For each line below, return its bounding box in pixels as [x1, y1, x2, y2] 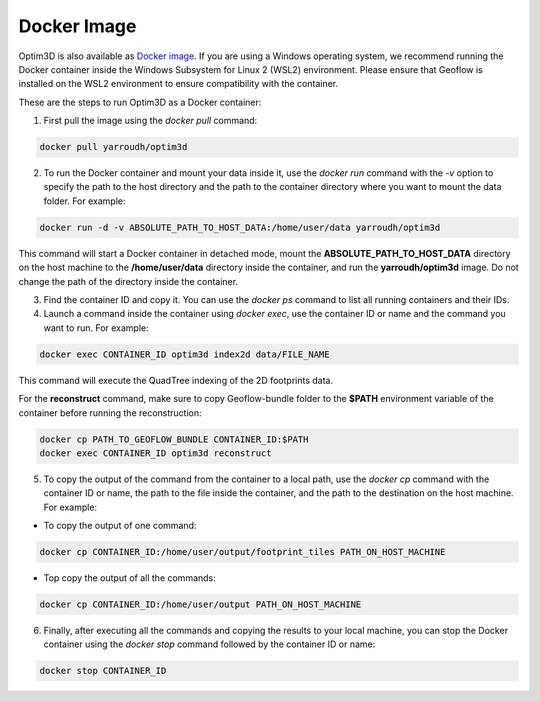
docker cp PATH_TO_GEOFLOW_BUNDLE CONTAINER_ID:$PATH [39, 433, 309, 445]
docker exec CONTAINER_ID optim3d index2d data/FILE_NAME [39, 348, 330, 360]
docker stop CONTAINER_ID [39, 665, 167, 677]
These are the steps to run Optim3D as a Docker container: [18, 96, 262, 108]
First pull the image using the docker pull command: [43, 115, 258, 127]
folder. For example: [43, 195, 126, 207]
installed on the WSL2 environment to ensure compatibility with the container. [18, 78, 339, 90]
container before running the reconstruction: [18, 406, 202, 419]
